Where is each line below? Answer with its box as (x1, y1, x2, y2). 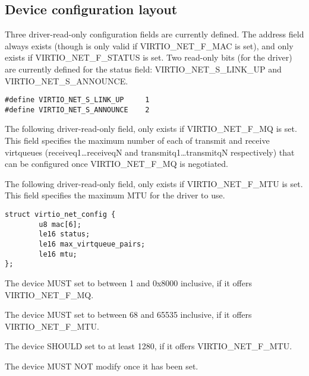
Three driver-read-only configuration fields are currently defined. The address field (5, 28, 304, 40)
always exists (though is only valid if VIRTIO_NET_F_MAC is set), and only (5, 39, 294, 52)
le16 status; (39, 230, 90, 239)
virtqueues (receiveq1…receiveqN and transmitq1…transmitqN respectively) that (5, 146, 295, 158)
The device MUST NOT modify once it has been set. (5, 359, 198, 372)
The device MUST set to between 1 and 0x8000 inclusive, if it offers (5, 276, 252, 289)
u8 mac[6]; (39, 220, 81, 229)
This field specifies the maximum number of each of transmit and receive (5, 134, 270, 147)
